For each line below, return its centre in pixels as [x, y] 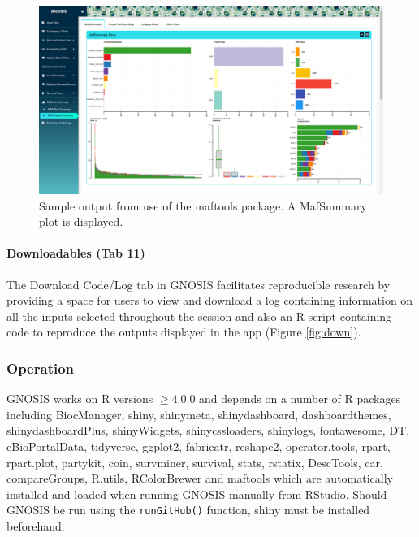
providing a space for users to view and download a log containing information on [210, 300]
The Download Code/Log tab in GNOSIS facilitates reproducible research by [199, 284]
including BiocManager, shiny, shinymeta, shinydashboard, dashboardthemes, [199, 414]
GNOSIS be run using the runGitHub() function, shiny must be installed [188, 510]
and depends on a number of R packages [300, 398]
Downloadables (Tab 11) [76, 253]
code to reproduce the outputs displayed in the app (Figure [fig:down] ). [184, 332]
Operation [41, 368]
